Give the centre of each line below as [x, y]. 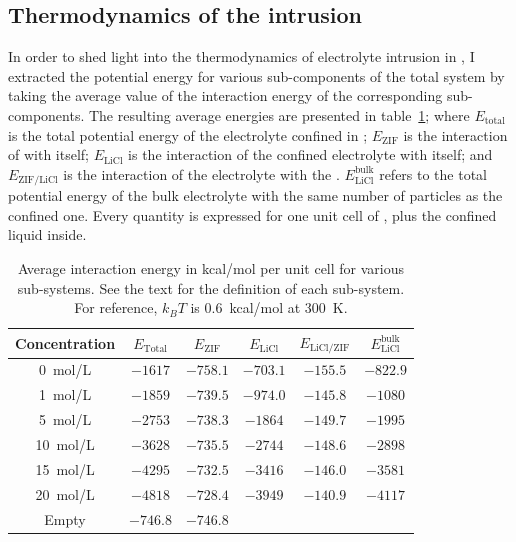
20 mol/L [65, 493]
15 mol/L [65, 468]
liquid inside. [47, 234]
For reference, [116, 307]
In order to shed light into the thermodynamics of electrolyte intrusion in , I [241, 56]
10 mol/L [65, 444]
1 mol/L [65, 394]
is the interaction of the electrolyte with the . [201, 173]
